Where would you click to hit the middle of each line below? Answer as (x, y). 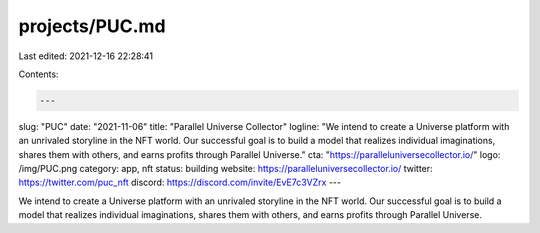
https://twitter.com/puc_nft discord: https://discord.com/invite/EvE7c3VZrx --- (180, 182)
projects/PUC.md (92, 26)
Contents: (38, 74)
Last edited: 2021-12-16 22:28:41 (86, 56)
